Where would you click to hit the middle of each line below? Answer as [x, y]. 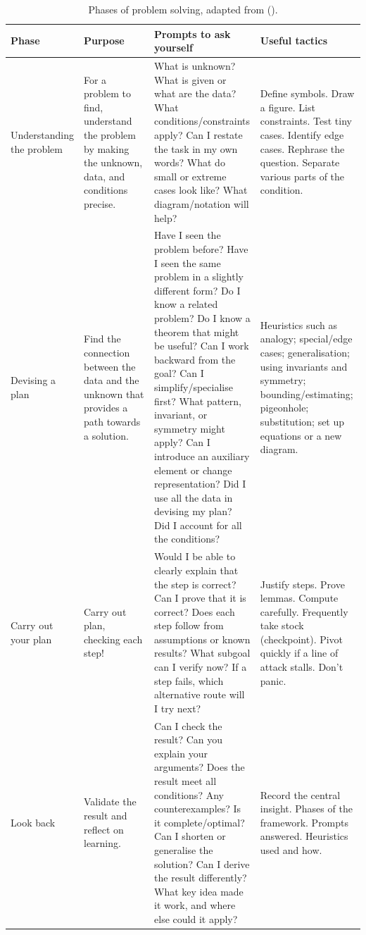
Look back [33, 822]
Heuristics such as [299, 324]
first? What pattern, [198, 401]
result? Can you [189, 739]
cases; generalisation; [305, 352]
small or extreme [190, 176]
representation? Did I [200, 484]
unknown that [114, 394]
